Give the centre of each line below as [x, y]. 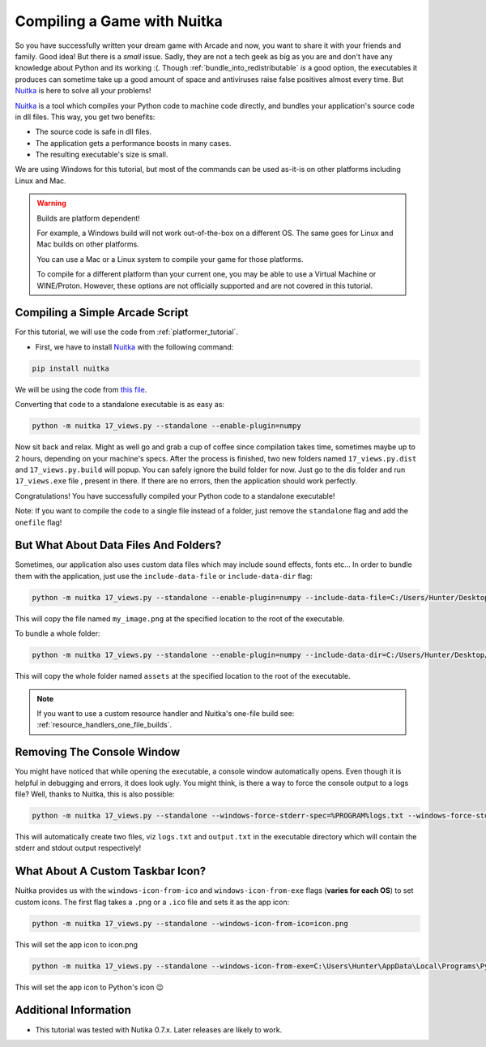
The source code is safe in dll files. [93, 132]
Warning [51, 204]
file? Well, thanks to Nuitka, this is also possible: [95, 794]
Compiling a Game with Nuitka [119, 21]
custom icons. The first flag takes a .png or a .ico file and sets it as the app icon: [152, 902]
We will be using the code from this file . [81, 389]
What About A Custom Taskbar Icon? [111, 871]
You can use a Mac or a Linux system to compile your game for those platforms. [170, 259]
